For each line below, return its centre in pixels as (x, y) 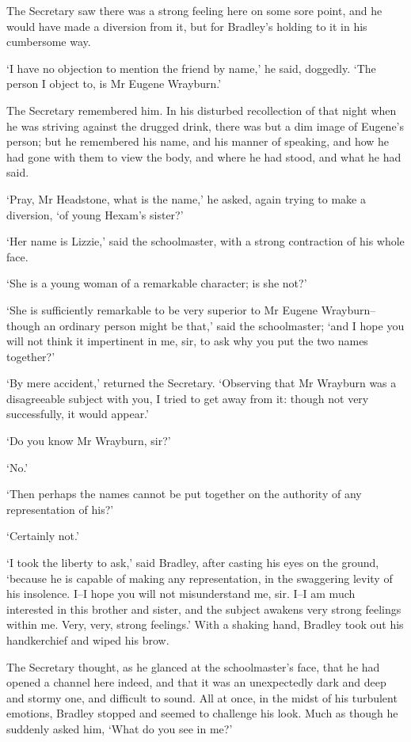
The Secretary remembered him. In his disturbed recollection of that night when (202, 110)
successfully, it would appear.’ (78, 414)
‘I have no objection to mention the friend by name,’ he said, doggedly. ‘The (191, 68)
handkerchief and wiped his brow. (88, 640)
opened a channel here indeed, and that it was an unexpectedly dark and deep (196, 682)
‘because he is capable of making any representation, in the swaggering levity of (200, 578)
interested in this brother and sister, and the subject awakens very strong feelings (204, 609)
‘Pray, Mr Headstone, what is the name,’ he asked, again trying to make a (186, 198)
